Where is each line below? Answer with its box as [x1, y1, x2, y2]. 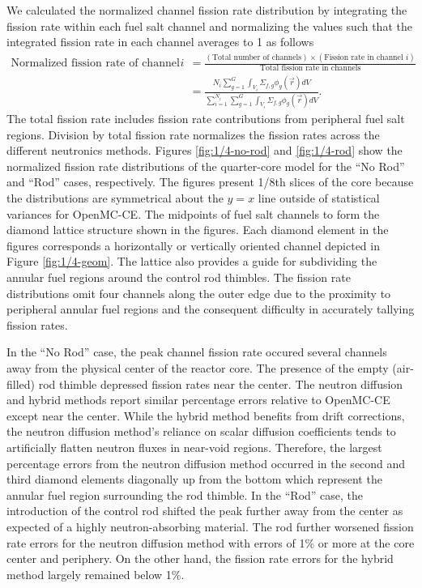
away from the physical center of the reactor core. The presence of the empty [6, 359, 389, 376]
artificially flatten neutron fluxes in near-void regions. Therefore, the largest [6, 438, 382, 455]
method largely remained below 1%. [6, 565, 185, 582]
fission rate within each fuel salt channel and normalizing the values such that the [6, 17, 412, 34]
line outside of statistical [258, 190, 380, 207]
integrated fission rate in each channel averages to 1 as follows [6, 33, 314, 50]
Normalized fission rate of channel [11, 58, 180, 70]
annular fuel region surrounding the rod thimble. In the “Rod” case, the [6, 486, 364, 503]
